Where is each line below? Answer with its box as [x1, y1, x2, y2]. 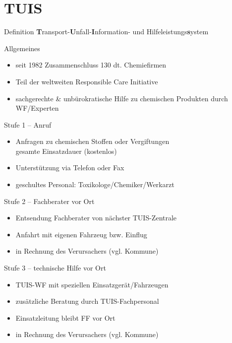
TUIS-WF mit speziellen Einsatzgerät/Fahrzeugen [15, 279, 169, 289]
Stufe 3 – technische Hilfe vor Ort [4, 263, 106, 273]
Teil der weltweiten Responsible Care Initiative [15, 76, 158, 86]
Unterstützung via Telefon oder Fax [15, 162, 124, 173]
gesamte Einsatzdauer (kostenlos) [15, 145, 117, 156]
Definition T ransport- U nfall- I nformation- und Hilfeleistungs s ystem [4, 26, 209, 37]
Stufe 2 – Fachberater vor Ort [4, 196, 95, 206]
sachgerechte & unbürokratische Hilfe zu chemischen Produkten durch [15, 93, 228, 103]
